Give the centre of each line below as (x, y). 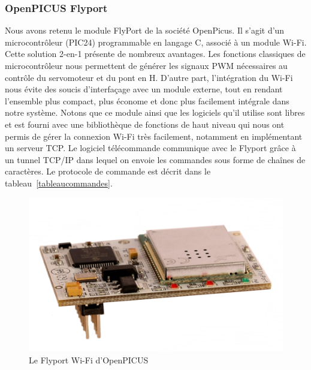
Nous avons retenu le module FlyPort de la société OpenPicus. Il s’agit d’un (145, 30)
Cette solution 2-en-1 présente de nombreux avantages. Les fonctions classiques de (155, 54)
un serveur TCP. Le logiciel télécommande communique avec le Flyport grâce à (150, 148)
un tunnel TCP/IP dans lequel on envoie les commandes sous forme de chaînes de (155, 159)
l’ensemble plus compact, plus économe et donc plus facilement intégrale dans (147, 100)
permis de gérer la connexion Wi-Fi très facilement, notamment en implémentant (154, 136)
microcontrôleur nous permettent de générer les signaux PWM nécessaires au (146, 65)
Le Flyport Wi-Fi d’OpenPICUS (89, 360)
